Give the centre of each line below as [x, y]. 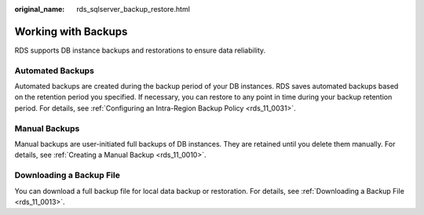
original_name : [40, 9]
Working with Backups [71, 31]
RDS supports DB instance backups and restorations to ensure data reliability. [140, 50]
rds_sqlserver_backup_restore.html [133, 9]
